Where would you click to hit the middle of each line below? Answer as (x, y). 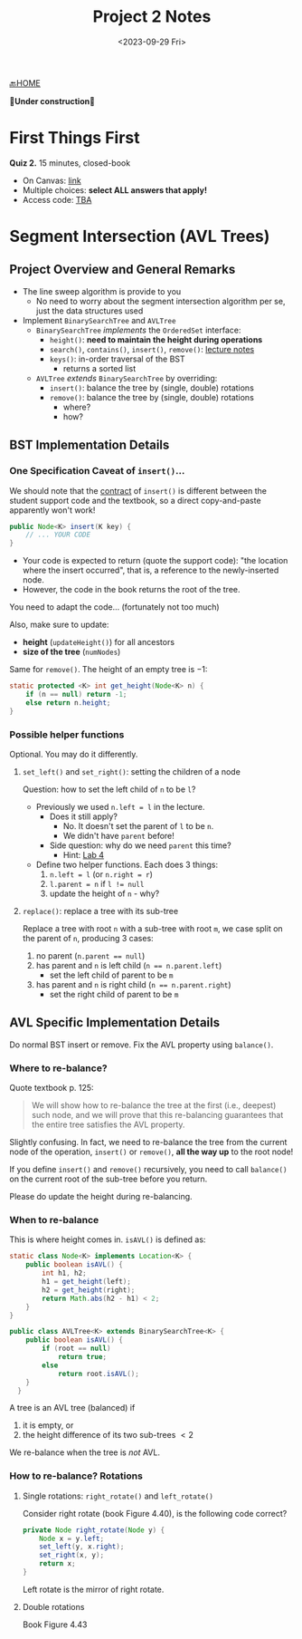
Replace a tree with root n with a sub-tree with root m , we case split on (152, 928)
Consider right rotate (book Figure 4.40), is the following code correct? (155, 1513)
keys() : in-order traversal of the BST (117, 359)
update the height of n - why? (104, 893)
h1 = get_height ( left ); (86, 1282)
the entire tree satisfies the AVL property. (108, 1124)
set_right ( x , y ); (72, 1556)
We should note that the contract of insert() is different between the (138, 490)
